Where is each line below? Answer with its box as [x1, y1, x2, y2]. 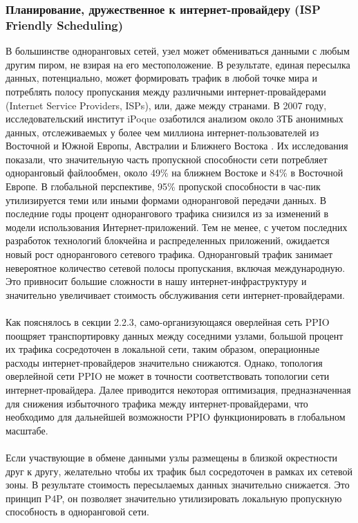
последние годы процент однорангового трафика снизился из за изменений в [6, 206, 329, 221]
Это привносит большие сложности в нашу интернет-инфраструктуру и [6, 274, 307, 288]
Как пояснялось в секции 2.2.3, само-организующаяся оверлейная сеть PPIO [6, 315, 330, 329]
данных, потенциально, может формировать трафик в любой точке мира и [6, 71, 317, 85]
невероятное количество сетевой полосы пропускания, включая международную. [6, 260, 346, 275]
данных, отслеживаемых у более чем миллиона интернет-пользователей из [6, 125, 319, 139]
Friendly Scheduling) [6, 16, 124, 33]
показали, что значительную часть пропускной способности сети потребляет [6, 152, 328, 166]
